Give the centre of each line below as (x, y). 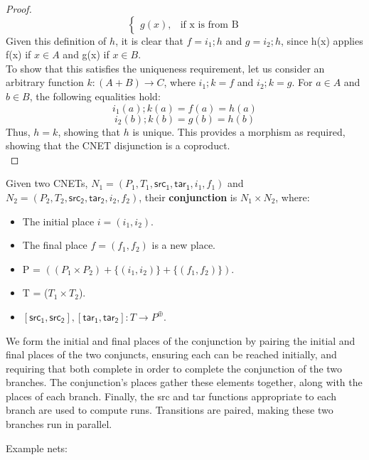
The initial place (58, 221)
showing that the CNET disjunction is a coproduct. (118, 145)
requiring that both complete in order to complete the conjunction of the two (174, 368)
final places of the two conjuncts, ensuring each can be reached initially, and (171, 354)
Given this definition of (56, 40)
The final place (55, 245)
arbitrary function (45, 82)
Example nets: (37, 448)
